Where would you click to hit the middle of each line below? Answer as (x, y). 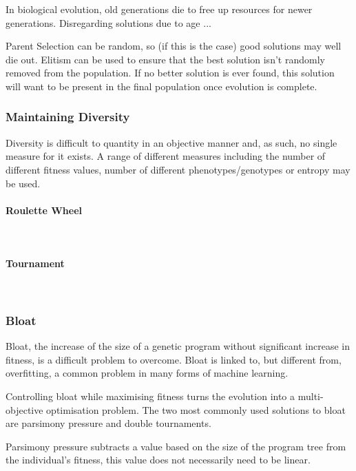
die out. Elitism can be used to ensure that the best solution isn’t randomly (165, 59)
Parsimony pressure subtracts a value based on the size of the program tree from (176, 446)
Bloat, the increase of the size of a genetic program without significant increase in (178, 346)
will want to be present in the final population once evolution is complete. (161, 86)
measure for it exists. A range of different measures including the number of (166, 156)
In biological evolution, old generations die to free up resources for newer (159, 9)
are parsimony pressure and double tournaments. (108, 423)
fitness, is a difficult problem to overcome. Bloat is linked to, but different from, (174, 359)
